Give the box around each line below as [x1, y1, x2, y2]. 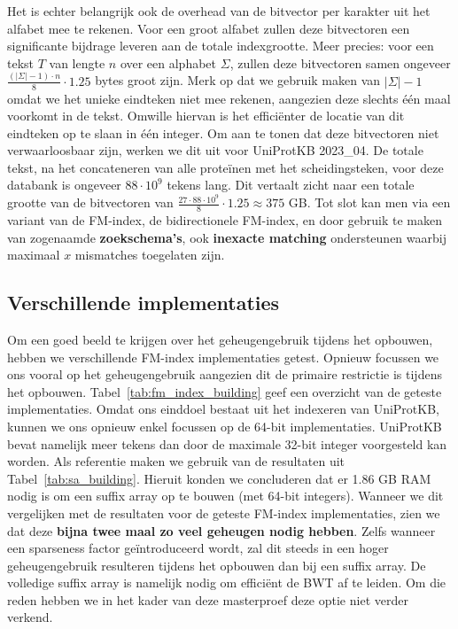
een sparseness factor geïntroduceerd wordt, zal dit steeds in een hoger [7, 539, 389, 557]
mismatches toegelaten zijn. [74, 245, 225, 264]
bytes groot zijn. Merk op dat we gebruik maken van [95, 71, 381, 89]
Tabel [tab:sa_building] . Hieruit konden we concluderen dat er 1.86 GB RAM [7, 469, 431, 487]
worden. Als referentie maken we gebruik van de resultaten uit [7, 452, 345, 470]
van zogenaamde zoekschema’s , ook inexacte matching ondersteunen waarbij [7, 228, 446, 246]
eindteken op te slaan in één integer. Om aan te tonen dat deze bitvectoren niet [7, 123, 439, 142]
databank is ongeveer [7, 175, 121, 194]
